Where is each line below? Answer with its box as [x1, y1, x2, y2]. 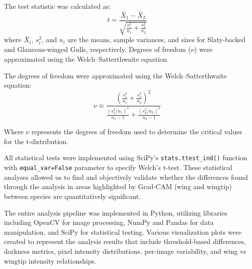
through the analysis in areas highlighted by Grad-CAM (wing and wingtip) [4, 181, 232, 192]
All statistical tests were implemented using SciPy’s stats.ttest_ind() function [4, 152, 247, 163]
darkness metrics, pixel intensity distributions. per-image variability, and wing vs [4, 245, 247, 256]
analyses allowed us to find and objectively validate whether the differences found [4, 171, 248, 182]
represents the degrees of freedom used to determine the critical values [31, 126, 243, 137]
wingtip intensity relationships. [4, 255, 96, 266]
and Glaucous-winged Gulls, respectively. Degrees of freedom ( [4, 44, 191, 54]
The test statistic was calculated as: [4, 1, 111, 11]
